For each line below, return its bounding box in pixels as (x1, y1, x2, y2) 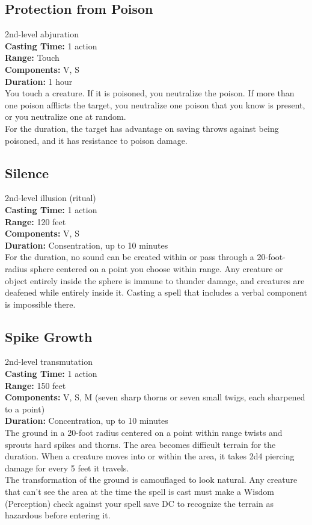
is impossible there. (5, 297, 76, 310)
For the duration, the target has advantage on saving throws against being (5, 122, 279, 134)
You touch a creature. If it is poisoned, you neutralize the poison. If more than (5, 87, 295, 99)
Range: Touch (5, 51, 60, 64)
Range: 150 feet (5, 379, 66, 391)
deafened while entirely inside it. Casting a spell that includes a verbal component (5, 286, 307, 299)
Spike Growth (5, 327, 93, 346)
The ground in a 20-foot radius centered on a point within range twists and (5, 426, 283, 439)
